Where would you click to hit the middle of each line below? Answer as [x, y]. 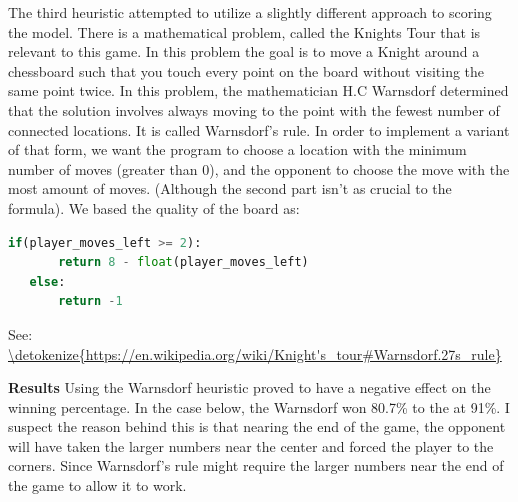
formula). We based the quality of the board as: [154, 207]
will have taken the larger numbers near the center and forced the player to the [251, 445]
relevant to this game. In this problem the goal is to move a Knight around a [244, 51]
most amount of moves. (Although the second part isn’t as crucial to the [230, 188]
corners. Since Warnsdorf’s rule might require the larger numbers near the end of [256, 465]
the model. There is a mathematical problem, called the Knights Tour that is [244, 31]
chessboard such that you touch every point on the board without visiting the [246, 70]
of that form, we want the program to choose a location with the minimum [237, 149]
